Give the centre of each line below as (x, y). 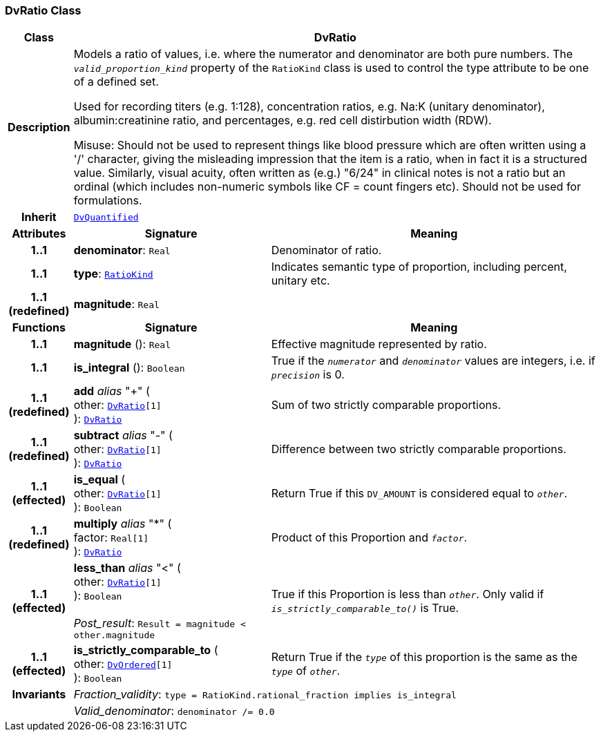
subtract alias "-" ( (123, 435)
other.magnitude (114, 635)
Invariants (39, 695)
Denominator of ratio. (326, 250)
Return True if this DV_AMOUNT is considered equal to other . (419, 494)
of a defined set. (116, 82)
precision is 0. (308, 375)
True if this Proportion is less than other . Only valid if (408, 594)
